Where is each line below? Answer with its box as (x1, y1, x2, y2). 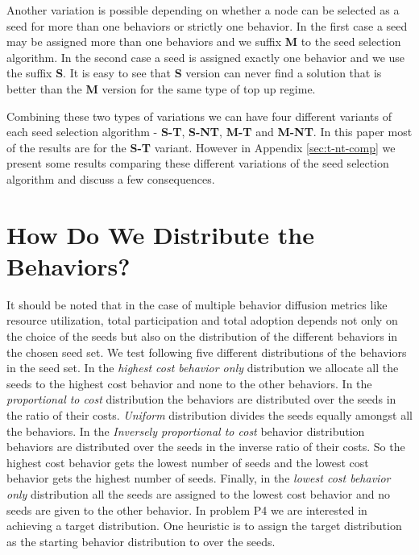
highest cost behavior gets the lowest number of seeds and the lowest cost (6, 454, 369, 470)
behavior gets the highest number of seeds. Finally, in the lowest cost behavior (6, 470, 391, 487)
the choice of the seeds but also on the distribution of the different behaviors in (6, 328, 398, 345)
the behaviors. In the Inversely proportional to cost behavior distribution (6, 422, 365, 439)
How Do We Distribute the (6, 217, 315, 251)
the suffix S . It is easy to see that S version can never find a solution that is (6, 64, 382, 81)
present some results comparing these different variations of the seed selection (6, 155, 389, 172)
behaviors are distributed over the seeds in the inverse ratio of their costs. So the (6, 438, 405, 455)
